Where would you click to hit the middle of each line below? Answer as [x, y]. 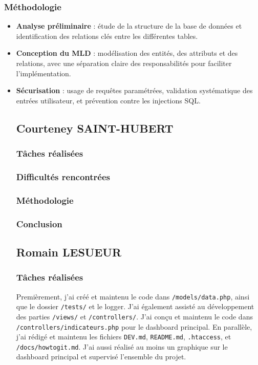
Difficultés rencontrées [63, 176]
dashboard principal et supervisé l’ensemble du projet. [101, 357]
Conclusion [39, 223]
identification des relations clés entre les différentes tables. [107, 36]
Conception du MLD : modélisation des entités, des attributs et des [127, 53]
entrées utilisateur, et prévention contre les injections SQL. [108, 100]
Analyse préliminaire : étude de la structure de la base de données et [129, 26]
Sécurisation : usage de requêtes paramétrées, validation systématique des [134, 90]
